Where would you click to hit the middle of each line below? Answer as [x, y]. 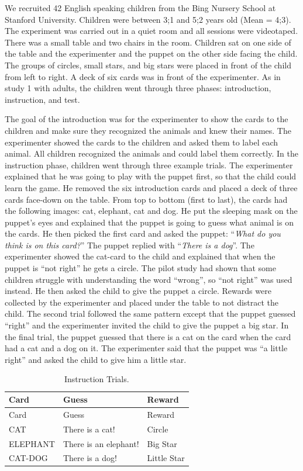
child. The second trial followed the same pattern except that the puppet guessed [150, 314]
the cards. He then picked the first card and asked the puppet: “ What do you [143, 233]
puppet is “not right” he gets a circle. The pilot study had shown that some [141, 268]
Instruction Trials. [97, 379]
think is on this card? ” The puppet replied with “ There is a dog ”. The [130, 245]
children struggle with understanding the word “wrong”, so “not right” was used [149, 279]
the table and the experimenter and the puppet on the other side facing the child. [151, 53]
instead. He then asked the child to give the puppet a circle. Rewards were [138, 291]
